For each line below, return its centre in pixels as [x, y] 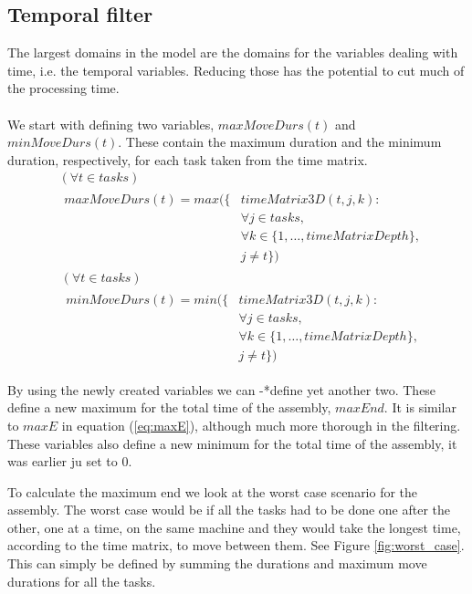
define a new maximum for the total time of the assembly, [169, 407]
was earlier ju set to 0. [70, 461]
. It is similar [420, 407]
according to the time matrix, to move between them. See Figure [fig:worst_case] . [236, 545]
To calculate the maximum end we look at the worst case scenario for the [213, 491]
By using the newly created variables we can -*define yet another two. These [222, 389]
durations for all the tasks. [82, 581]
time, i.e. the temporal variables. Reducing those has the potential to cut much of [236, 70]
